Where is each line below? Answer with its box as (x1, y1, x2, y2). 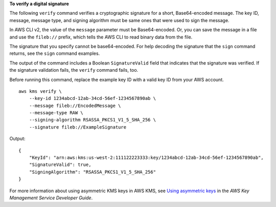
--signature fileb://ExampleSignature (29, 124, 127, 130)
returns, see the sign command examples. (9, 50, 100, 56)
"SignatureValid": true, (29, 162, 91, 168)
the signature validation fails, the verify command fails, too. (9, 67, 139, 73)
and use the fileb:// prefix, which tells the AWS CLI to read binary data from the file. (9, 34, 193, 40)
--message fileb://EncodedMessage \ (29, 102, 121, 109)
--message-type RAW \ (29, 110, 84, 116)
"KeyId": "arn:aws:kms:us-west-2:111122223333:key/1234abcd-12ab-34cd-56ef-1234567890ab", (29, 155, 264, 161)
